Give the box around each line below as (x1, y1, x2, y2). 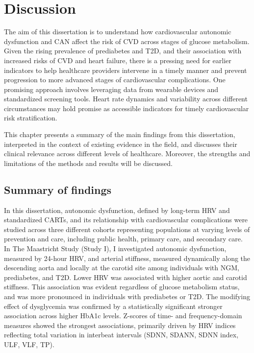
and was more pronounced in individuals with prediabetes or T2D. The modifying (4, 291, 250, 301)
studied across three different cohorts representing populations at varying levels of (4, 224, 250, 234)
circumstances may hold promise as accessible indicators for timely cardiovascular (4, 103, 249, 113)
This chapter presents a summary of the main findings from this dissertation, (4, 129, 235, 140)
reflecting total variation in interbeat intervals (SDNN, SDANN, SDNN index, (4, 329, 239, 340)
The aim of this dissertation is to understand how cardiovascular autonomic (4, 26, 231, 37)
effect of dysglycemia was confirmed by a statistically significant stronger (4, 301, 223, 311)
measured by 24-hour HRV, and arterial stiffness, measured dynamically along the (4, 253, 251, 263)
